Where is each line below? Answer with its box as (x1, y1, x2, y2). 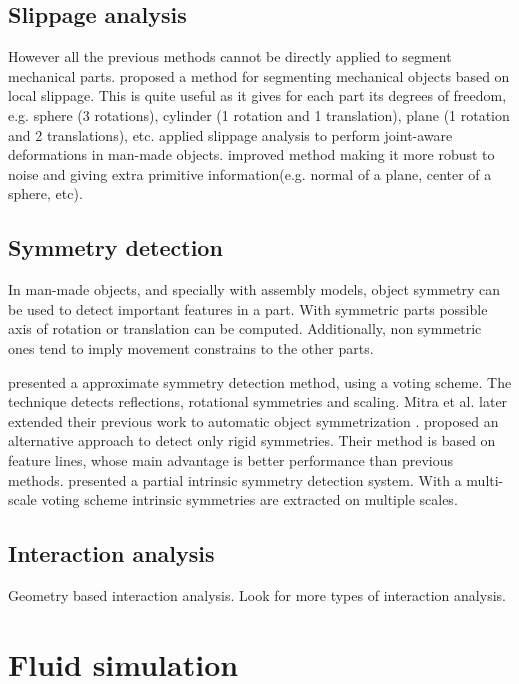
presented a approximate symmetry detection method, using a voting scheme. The (8, 371, 512, 392)
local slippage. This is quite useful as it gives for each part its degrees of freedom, (8, 85, 507, 106)
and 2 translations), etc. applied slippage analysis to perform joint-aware (8, 124, 453, 145)
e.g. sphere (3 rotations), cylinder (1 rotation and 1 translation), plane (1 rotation (8, 104, 510, 125)
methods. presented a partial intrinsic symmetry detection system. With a (8, 469, 462, 490)
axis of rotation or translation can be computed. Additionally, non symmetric (8, 318, 482, 339)
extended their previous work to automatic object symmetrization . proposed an (8, 410, 499, 431)
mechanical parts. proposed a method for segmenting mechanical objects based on (8, 65, 510, 86)
